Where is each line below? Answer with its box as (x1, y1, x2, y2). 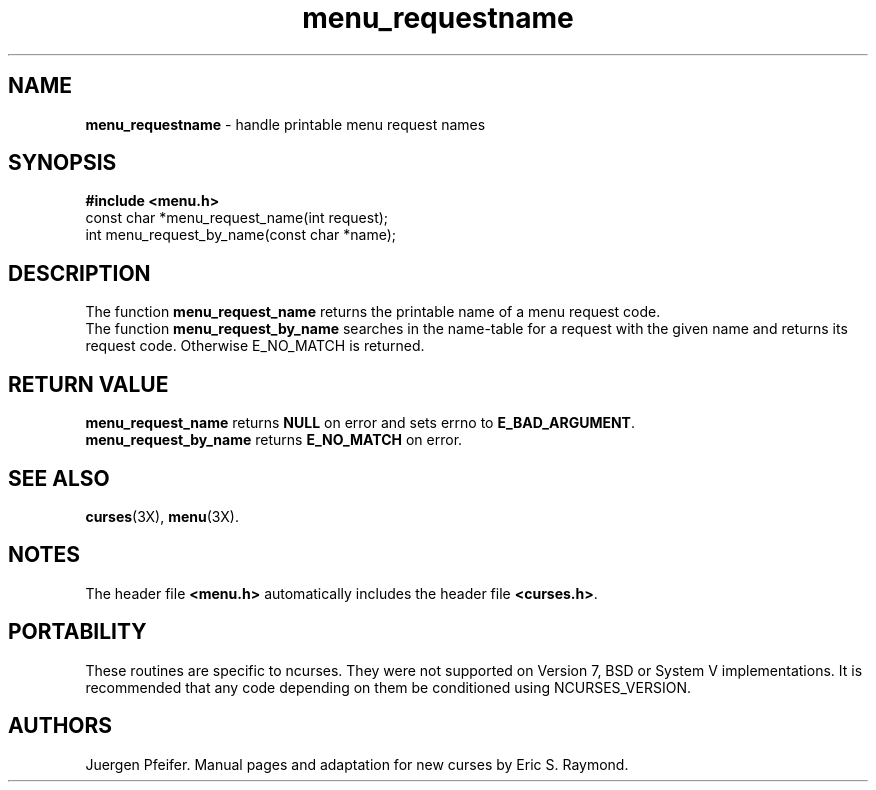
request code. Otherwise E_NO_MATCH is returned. (85, 337, 425, 355)
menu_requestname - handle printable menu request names (85, 115, 486, 133)
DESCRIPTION (8, 260, 151, 286)
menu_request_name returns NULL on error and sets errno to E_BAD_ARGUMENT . (85, 414, 636, 432)
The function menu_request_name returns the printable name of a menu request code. (85, 303, 661, 321)
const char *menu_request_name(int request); (85, 209, 389, 227)
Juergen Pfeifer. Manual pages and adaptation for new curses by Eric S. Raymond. (85, 755, 629, 773)
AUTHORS (8, 713, 113, 739)
